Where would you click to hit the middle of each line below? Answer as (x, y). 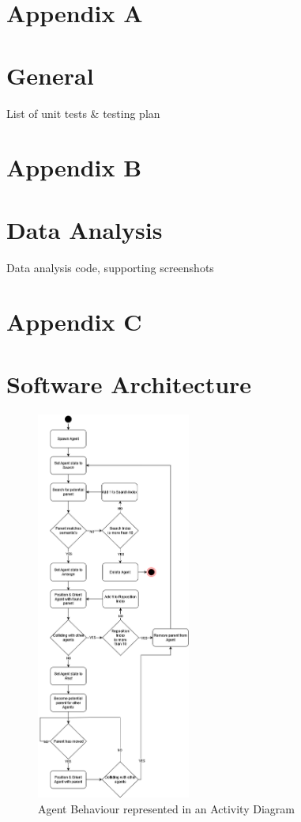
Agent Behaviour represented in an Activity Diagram (166, 809)
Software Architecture (129, 383)
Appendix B (74, 167)
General (50, 75)
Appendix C (74, 322)
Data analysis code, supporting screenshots (110, 267)
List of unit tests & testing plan (83, 113)
